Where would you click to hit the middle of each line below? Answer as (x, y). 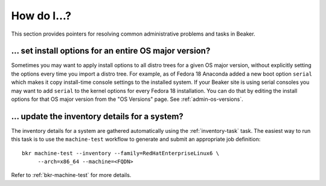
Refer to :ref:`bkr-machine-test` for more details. (71, 175)
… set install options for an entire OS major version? (111, 51)
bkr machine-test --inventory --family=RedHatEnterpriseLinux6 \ (121, 153)
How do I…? (41, 16)
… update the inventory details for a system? (97, 116)
